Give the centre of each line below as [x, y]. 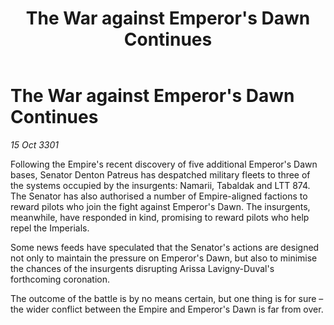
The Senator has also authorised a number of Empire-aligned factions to [159, 196]
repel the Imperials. [50, 228]
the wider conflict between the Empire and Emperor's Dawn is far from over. [167, 309]
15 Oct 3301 [34, 144]
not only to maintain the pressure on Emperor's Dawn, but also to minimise [164, 258]
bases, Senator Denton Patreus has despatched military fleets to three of [160, 174]
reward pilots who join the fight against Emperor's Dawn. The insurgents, [160, 206]
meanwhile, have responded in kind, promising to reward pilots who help [160, 217]
